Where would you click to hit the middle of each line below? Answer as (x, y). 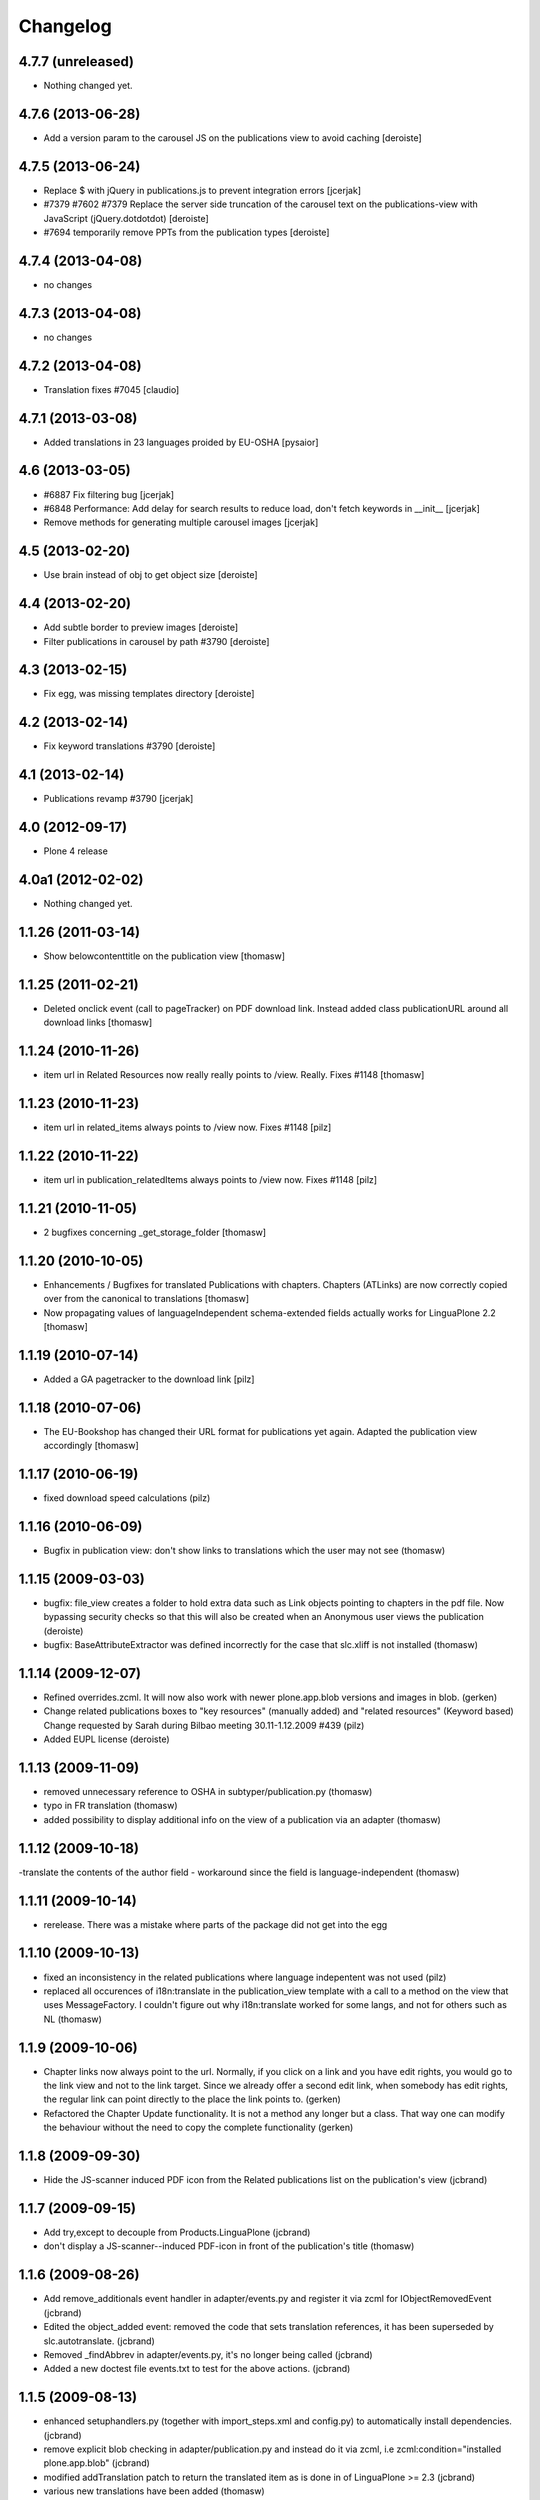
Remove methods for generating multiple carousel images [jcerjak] (181, 522)
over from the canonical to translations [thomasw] (146, 1299)
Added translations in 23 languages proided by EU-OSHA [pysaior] (181, 442)
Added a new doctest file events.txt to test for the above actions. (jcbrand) (197, 2369)
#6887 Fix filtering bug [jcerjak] (109, 494)
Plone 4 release (76, 851)
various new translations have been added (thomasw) (154, 2491)
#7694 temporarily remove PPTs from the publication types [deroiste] (186, 232)
